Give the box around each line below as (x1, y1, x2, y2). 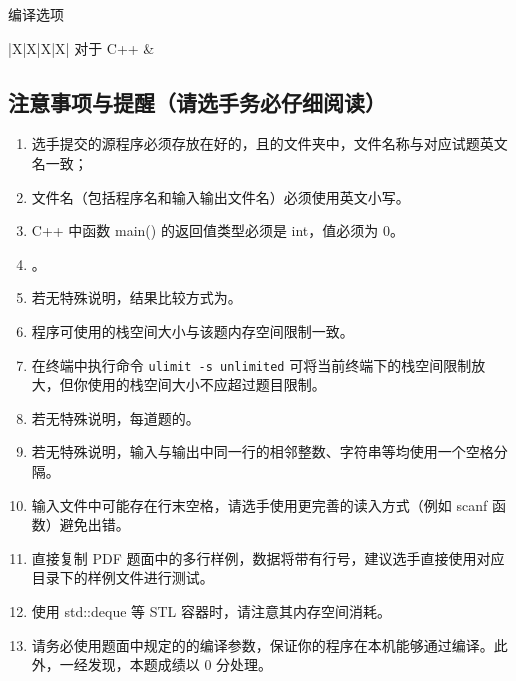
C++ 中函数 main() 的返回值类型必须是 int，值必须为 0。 (31, 220, 404, 241)
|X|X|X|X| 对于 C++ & (8, 37, 155, 58)
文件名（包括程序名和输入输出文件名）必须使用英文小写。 (31, 186, 410, 207)
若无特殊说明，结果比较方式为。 (31, 287, 242, 308)
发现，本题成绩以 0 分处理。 (87, 654, 273, 675)
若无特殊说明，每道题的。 (31, 407, 200, 428)
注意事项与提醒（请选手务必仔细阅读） (8, 86, 386, 117)
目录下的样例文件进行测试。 (31, 567, 214, 588)
